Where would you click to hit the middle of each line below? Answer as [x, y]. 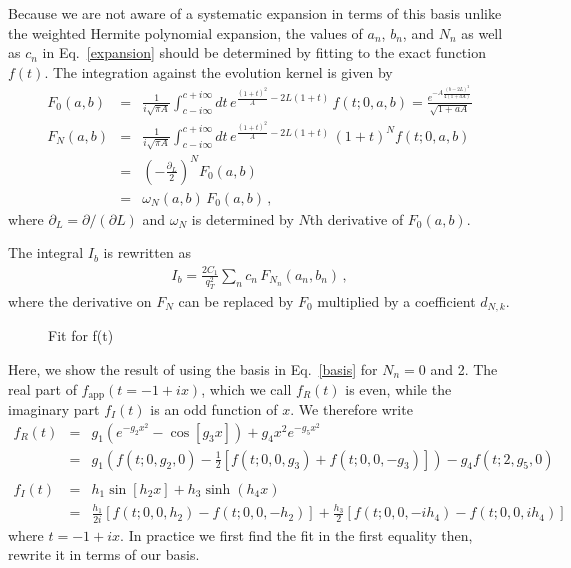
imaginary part [54, 408]
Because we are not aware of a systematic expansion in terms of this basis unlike [255, 13]
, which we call [246, 388]
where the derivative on [80, 300]
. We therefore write [351, 408]
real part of [42, 388]
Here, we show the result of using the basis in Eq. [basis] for [193, 368]
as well [482, 32]
